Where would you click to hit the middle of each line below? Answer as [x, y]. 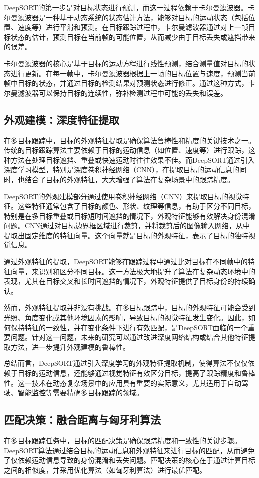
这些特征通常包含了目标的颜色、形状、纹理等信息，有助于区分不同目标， [136, 206]
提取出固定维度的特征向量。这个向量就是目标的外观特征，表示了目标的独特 [126, 235]
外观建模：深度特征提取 [62, 119]
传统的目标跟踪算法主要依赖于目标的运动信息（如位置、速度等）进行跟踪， [126, 150]
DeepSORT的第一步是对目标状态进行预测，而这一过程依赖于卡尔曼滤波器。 [126, 7]
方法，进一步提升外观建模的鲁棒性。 [70, 346]
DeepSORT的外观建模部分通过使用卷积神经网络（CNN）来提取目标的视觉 [123, 196]
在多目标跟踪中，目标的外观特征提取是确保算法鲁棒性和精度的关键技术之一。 [129, 140]
